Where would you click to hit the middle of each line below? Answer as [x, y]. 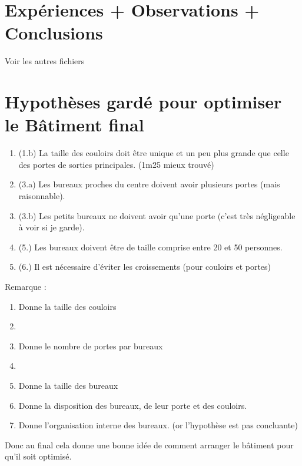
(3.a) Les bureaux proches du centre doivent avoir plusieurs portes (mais [149, 184]
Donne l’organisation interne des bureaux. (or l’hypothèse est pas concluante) [158, 425]
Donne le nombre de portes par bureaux [91, 346]
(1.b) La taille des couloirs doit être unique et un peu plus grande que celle [154, 153]
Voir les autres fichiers [45, 61]
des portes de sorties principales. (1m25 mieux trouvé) [116, 164]
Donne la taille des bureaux [68, 385]
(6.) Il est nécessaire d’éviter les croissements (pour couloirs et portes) [145, 267]
